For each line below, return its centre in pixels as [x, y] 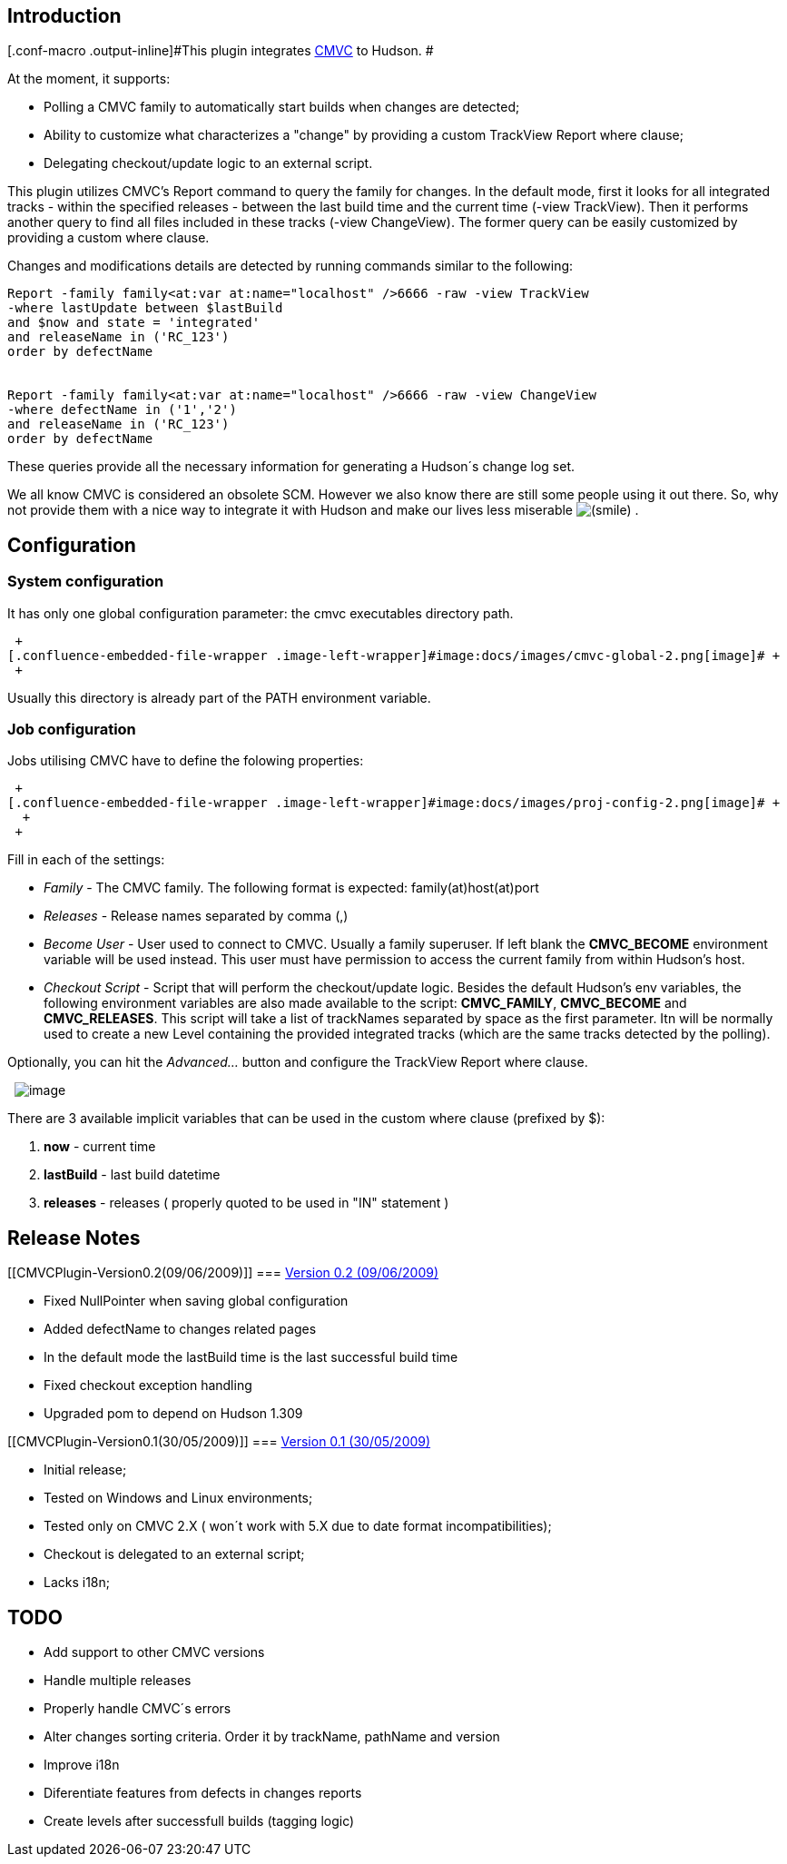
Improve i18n [82, 1765]
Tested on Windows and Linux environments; [178, 1498]
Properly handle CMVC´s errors [138, 1709]
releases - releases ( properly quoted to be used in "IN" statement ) [246, 1203]
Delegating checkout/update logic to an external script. [208, 163]
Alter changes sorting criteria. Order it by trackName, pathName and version [272, 1737]
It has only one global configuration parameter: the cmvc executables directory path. [261, 613]
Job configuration [72, 730]
